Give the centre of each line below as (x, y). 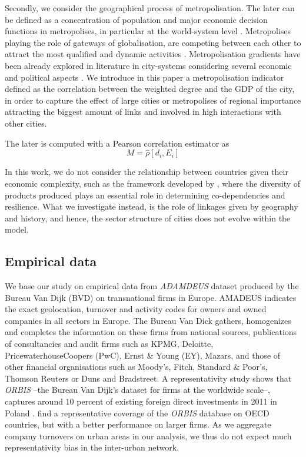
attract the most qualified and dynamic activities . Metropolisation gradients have (153, 54)
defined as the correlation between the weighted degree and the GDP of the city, (150, 89)
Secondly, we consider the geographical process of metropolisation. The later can (150, 8)
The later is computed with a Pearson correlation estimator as (117, 143)
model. (17, 229)
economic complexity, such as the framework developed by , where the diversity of (153, 183)
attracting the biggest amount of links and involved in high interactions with (143, 112)
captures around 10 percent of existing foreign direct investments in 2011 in (141, 401)
